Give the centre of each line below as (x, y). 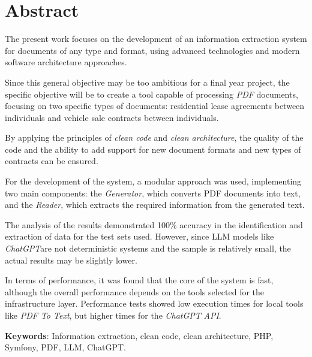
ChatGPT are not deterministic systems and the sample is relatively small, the (148, 248)
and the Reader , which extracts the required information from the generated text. (155, 205)
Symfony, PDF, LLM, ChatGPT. (65, 347)
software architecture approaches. (66, 62)
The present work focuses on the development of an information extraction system (156, 39)
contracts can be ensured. (52, 161)
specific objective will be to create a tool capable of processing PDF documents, (151, 94)
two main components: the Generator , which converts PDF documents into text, (153, 193)
